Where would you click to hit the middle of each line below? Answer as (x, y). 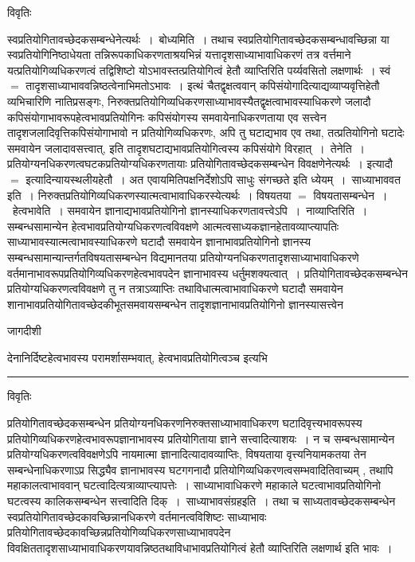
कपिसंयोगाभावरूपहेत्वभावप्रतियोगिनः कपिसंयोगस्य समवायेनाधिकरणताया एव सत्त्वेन (167, 117)
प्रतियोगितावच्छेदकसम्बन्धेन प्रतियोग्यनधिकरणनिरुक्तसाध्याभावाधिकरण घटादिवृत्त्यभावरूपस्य (185, 423)
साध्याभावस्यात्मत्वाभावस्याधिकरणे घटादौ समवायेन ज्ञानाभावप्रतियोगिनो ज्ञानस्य (159, 242)
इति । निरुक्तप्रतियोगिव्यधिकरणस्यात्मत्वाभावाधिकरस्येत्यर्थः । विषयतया (149, 195)
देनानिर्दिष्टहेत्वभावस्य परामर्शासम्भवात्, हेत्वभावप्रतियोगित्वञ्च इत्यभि (137, 357)
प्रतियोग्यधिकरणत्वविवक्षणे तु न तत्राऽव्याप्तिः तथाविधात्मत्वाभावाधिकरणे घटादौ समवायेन (175, 289)
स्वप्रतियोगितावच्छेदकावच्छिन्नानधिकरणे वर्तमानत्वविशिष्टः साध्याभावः (137, 516)
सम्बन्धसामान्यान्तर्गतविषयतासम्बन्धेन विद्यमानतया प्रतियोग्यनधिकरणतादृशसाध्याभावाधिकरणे (183, 257)
